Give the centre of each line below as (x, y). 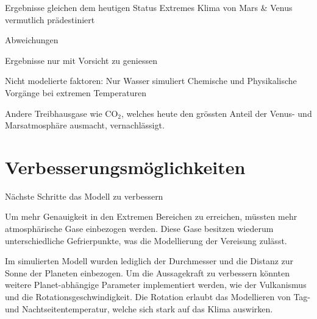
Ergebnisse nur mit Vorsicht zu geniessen (81, 60)
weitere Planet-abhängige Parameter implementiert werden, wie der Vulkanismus (156, 285)
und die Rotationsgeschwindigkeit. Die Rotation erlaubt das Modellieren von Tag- (158, 297)
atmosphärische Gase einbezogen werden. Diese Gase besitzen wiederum (139, 229)
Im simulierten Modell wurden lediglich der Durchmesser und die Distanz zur (149, 261)
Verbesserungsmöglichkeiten (125, 167)
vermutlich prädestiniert (50, 19)
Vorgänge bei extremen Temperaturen (76, 92)
